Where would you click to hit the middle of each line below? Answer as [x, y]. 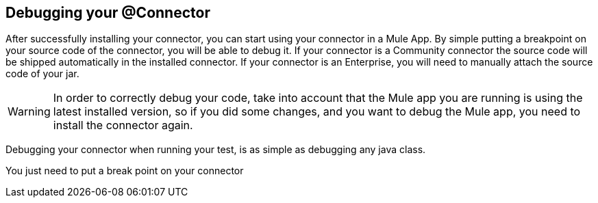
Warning [29, 112]
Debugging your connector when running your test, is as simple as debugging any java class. [216, 150]
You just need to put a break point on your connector [125, 171]
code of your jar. [42, 74]
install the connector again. [123, 125]
